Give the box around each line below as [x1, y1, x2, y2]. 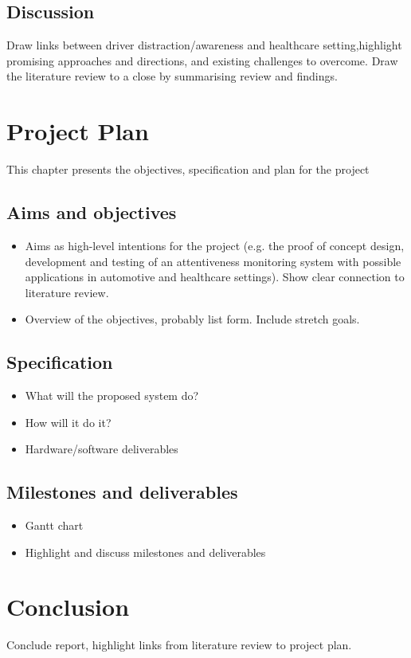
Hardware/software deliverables [25, 441, 178, 457]
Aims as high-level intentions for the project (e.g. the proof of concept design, [25, 237, 405, 253]
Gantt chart [25, 517, 84, 534]
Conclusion [6, 590, 130, 623]
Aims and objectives [6, 200, 177, 225]
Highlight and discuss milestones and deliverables [25, 543, 266, 560]
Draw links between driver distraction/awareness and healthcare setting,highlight [6, 37, 402, 53]
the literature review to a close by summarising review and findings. [6, 68, 338, 84]
